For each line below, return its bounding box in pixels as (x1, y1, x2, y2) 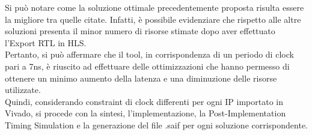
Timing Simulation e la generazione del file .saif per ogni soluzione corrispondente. (5, 118, 308, 131)
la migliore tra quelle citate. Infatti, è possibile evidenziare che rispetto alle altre (5, 13, 301, 25)
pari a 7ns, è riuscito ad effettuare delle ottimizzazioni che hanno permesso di (5, 59, 290, 72)
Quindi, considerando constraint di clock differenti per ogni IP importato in (5, 95, 283, 107)
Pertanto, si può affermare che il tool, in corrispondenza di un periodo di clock (5, 48, 294, 61)
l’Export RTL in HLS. (5, 36, 87, 49)
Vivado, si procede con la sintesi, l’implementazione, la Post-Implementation (5, 107, 286, 119)
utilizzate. (5, 83, 41, 96)
